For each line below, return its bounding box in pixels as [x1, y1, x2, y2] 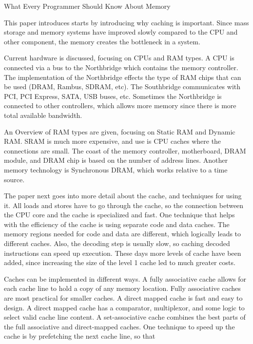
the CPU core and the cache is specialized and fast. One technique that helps [4, 210, 235, 220]
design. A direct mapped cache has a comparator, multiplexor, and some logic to [4, 302, 245, 312]
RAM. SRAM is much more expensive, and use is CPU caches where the [4, 136, 221, 146]
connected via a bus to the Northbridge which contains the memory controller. [4, 62, 238, 72]
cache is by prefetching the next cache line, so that [4, 331, 156, 341]
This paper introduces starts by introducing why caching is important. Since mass [4, 17, 249, 27]
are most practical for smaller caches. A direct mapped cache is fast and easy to [4, 293, 243, 303]
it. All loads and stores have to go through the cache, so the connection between [4, 200, 244, 210]
